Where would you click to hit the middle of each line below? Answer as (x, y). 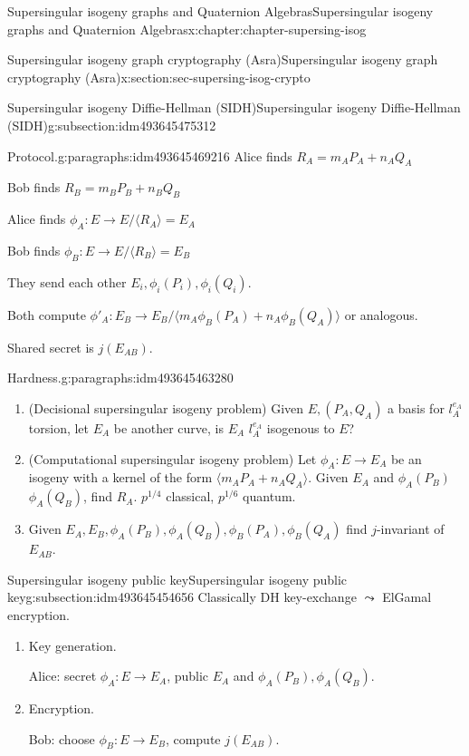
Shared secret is (51, 347)
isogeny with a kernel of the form (120, 477)
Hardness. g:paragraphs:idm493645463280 (120, 378)
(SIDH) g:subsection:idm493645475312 (112, 125)
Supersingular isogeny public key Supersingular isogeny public (177, 579)
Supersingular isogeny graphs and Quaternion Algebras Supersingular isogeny (220, 11)
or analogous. (381, 314)
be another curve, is (168, 427)
